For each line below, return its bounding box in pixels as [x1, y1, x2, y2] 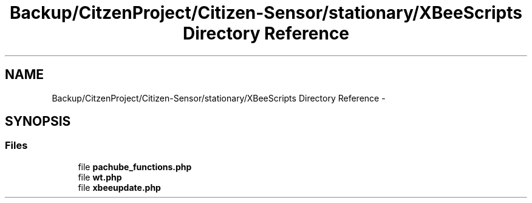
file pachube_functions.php [78, 161, 192, 172]
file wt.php [78, 171, 122, 182]
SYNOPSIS [5, 114, 71, 129]
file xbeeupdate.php [78, 182, 161, 193]
